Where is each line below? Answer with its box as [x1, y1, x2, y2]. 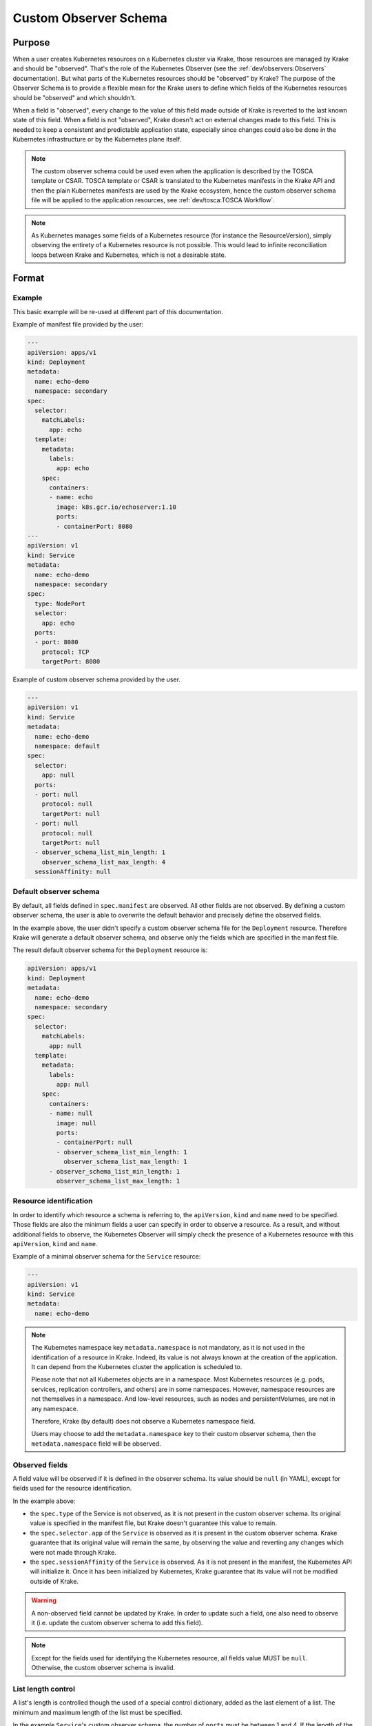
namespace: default [34, 742, 101, 750]
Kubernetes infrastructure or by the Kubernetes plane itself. [12, 135, 182, 144]
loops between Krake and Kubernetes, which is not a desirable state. [31, 251, 227, 259]
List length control [12, 1684, 76, 1694]
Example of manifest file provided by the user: [12, 320, 144, 329]
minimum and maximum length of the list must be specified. [12, 1708, 183, 1716]
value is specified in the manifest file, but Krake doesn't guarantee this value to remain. [30, 1519, 277, 1527]
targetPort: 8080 [41, 658, 101, 666]
